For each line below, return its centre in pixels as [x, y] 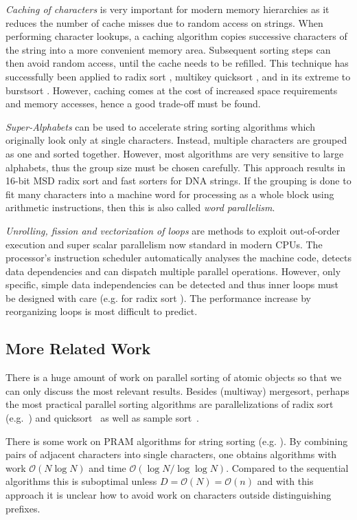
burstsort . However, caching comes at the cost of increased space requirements [172, 90]
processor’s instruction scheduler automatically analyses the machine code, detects [178, 258]
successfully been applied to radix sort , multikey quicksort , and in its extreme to [178, 76]
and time [107, 467]
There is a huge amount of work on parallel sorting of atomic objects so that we [174, 377]
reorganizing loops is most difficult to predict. [102, 311]
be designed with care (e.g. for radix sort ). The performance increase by [159, 297]
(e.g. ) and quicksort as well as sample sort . [103, 418]
